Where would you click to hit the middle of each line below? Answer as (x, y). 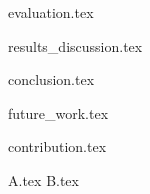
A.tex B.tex (43, 179)
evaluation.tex (51, 12)
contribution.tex (57, 146)
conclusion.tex (51, 79)
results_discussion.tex (75, 45)
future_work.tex (58, 112)
